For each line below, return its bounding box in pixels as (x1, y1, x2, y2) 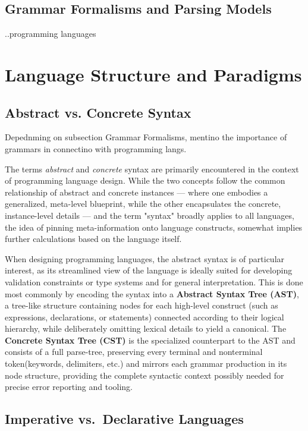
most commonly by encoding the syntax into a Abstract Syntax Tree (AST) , (5, 287, 299, 300)
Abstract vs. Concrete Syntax (5, 103, 191, 121)
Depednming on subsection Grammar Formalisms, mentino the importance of (5, 131, 287, 143)
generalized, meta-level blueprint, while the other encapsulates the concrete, (5, 197, 281, 210)
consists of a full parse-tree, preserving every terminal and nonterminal (5, 345, 263, 358)
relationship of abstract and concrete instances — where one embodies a (5, 185, 268, 198)
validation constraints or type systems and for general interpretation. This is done (5, 275, 303, 288)
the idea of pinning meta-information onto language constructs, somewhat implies (5, 221, 303, 233)
